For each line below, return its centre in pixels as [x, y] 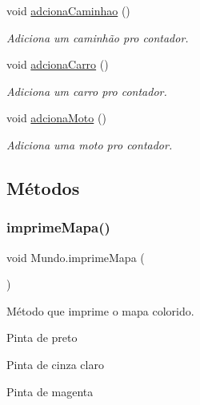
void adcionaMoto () [56, 118]
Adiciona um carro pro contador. [87, 91]
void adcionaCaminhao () [68, 10]
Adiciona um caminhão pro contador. [98, 37]
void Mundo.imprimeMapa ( [76, 257]
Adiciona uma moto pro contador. [90, 144]
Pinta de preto [42, 337]
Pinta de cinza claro [55, 364]
